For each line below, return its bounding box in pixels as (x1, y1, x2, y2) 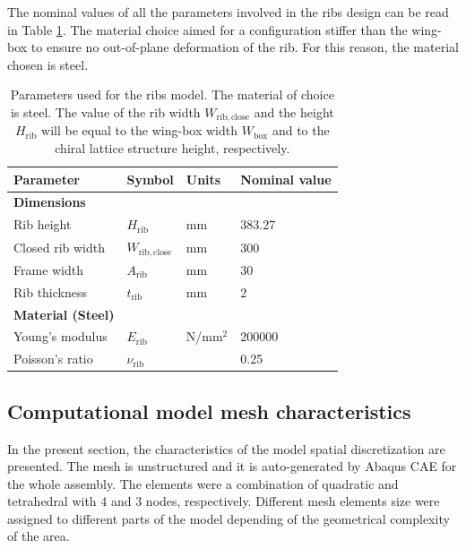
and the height (254, 102, 334, 121)
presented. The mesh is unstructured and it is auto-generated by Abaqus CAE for (7, 457, 457, 475)
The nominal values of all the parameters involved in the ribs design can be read (7, 3, 449, 21)
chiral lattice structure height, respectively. (55, 139, 290, 158)
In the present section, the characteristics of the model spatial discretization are (7, 439, 445, 458)
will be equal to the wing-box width (41, 121, 238, 140)
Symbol (126, 169, 174, 188)
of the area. (7, 527, 70, 545)
